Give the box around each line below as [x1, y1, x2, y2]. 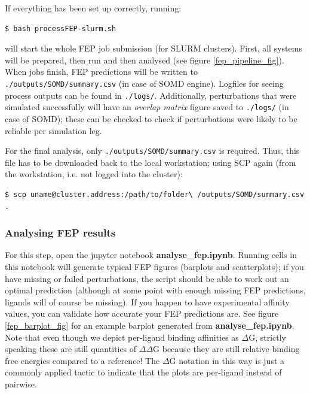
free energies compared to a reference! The [5, 354, 160, 366]
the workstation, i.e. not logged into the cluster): [5, 168, 183, 180]
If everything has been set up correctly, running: [5, 2, 182, 14]
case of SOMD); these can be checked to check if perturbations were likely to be [5, 112, 297, 125]
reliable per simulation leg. [5, 124, 102, 137]
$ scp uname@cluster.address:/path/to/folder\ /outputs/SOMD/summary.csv [5, 190, 305, 199]
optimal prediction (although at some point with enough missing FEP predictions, [5, 284, 306, 296]
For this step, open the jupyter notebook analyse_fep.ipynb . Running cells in [5, 248, 297, 261]
